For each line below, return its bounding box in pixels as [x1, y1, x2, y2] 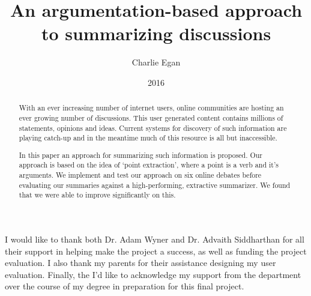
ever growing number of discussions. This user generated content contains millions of [19, 112, 283, 122]
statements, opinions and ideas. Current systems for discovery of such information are [19, 122, 287, 133]
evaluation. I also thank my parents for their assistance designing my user [5, 256, 276, 269]
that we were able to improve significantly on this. [19, 190, 176, 200]
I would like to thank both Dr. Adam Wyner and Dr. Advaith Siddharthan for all [5, 233, 304, 246]
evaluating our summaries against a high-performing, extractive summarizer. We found [19, 180, 291, 190]
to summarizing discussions [41, 21, 271, 46]
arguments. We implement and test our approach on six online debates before [19, 170, 262, 180]
